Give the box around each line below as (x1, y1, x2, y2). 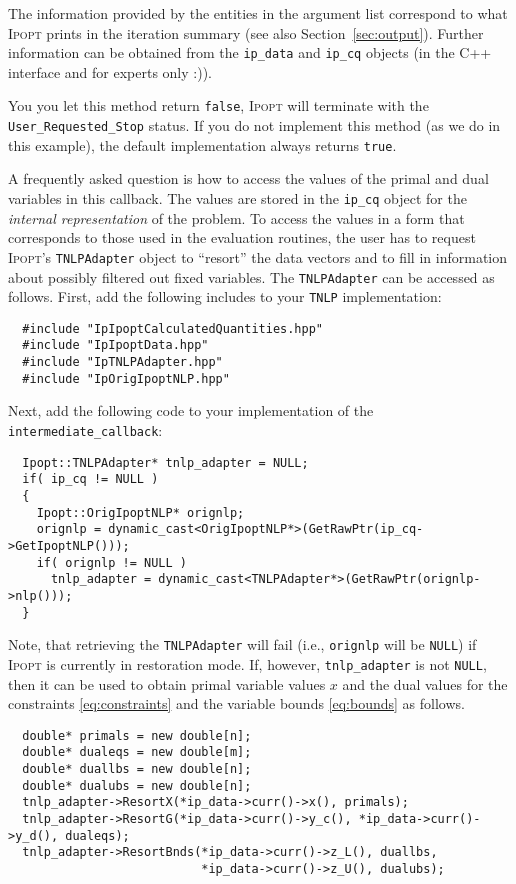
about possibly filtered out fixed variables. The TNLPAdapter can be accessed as (8, 266, 495, 287)
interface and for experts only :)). (8, 61, 212, 82)
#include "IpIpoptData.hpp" (22, 338, 209, 353)
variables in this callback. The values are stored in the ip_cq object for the (8, 188, 467, 208)
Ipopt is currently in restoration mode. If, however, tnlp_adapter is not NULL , (8, 653, 487, 674)
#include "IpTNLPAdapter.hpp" (22, 355, 223, 370)
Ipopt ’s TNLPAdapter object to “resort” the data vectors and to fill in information (8, 246, 507, 267)
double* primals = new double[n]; (22, 728, 252, 743)
